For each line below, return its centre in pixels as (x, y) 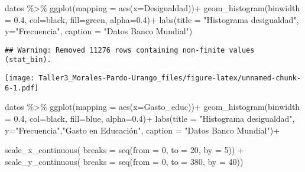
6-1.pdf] (22, 88)
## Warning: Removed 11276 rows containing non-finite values (130, 50)
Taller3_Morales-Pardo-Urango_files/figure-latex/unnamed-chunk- (170, 78)
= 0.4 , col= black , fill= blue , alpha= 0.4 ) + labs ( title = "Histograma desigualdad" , (150, 118)
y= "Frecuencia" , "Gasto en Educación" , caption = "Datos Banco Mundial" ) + (142, 130)
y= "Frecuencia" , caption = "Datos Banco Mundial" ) (99, 31)
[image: (20, 78)
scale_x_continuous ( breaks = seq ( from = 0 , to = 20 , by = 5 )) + (124, 150)
